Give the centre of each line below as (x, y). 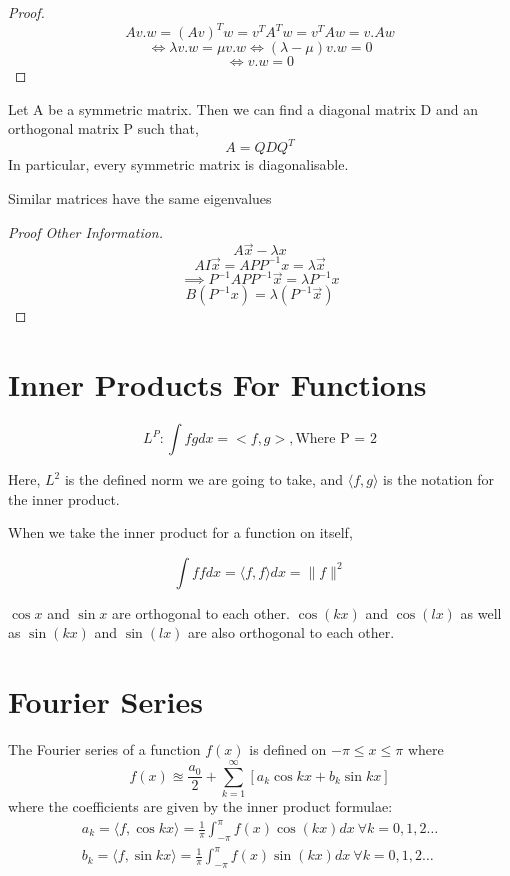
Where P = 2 (336, 439)
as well (481, 612)
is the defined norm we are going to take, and (204, 479)
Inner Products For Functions (217, 384)
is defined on (288, 749)
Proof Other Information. (85, 231)
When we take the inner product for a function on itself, (180, 532)
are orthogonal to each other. (201, 612)
